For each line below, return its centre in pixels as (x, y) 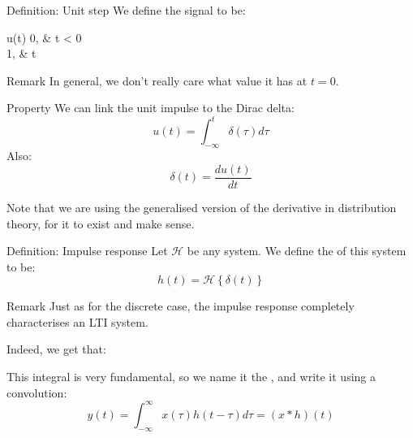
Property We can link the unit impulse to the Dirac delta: (151, 108)
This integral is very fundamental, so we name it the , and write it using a (191, 377)
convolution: (37, 392)
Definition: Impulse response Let (87, 251)
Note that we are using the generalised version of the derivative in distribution (202, 207)
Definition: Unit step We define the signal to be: (126, 10)
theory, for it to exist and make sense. (101, 223)
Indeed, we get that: (56, 349)
